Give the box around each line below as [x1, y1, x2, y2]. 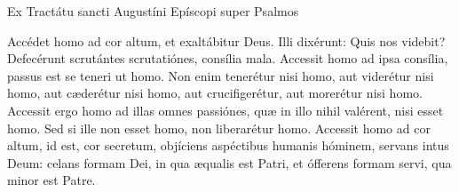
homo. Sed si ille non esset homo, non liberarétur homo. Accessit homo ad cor [7, 118, 431, 137]
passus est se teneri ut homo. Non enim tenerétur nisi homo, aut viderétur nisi [7, 66, 434, 84]
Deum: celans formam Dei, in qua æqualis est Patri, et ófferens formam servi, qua [7, 153, 452, 172]
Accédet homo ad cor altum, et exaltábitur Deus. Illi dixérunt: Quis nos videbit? [7, 31, 446, 50]
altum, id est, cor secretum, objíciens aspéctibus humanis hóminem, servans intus [7, 136, 449, 155]
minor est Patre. [7, 171, 96, 189]
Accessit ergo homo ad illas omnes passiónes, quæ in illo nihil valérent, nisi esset [7, 100, 444, 119]
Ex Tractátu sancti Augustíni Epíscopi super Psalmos [7, 2, 299, 20]
